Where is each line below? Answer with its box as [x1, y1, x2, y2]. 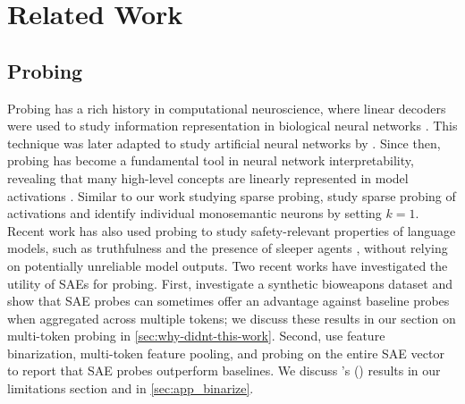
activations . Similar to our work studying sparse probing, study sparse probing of [7, 186, 456, 205]
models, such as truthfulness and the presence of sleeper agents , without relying [7, 239, 448, 257]
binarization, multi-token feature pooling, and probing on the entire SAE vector [7, 343, 444, 362]
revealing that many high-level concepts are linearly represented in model [7, 168, 409, 187]
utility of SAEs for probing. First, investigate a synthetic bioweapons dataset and [7, 274, 453, 292]
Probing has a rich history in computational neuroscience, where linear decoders [7, 98, 446, 117]
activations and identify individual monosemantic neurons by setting [7, 204, 382, 223]
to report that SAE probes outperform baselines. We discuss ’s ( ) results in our [7, 361, 441, 380]
